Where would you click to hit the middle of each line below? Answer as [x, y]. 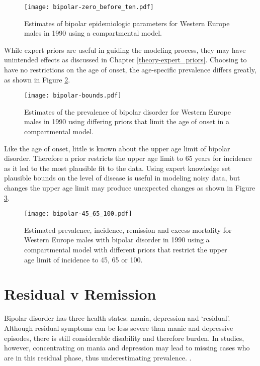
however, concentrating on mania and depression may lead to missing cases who [127, 348]
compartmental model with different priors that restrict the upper [126, 250]
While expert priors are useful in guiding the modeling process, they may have [125, 50]
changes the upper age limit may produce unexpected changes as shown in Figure [130, 188]
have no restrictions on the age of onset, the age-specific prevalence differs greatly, [130, 70]
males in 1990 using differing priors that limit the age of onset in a [127, 121]
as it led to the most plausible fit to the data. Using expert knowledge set [117, 168]
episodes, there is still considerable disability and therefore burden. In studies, [124, 338]
